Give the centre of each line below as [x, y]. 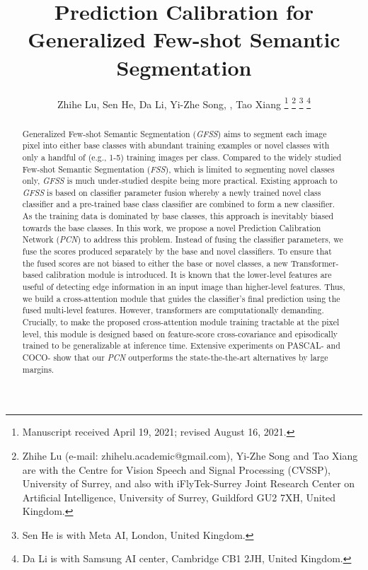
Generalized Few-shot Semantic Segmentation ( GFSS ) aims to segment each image [174, 133]
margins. [38, 369]
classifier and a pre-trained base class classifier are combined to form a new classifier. [179, 204]
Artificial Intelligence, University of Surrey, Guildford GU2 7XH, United [179, 497]
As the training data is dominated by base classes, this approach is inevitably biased [178, 216]
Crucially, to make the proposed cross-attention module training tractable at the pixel [181, 322]
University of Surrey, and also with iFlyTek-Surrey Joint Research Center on [189, 483]
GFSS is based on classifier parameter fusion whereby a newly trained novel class [172, 192]
